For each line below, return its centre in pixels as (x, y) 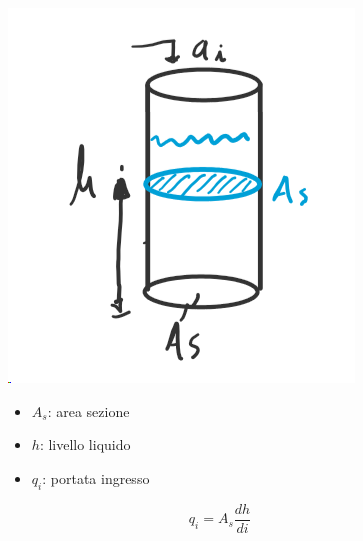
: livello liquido (85, 444)
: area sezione (88, 410)
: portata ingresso (96, 477)
